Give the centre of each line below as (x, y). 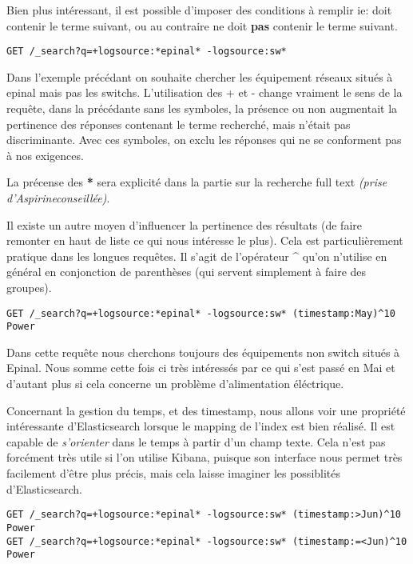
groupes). (29, 287)
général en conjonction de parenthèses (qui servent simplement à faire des (187, 272)
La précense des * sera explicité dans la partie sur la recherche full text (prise (197, 182)
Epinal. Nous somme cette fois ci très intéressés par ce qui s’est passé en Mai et (201, 368)
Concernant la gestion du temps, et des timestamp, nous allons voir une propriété (206, 410)
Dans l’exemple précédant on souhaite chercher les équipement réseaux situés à (200, 76)
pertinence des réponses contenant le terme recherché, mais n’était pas (179, 124)
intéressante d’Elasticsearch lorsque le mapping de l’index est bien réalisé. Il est (201, 426)
